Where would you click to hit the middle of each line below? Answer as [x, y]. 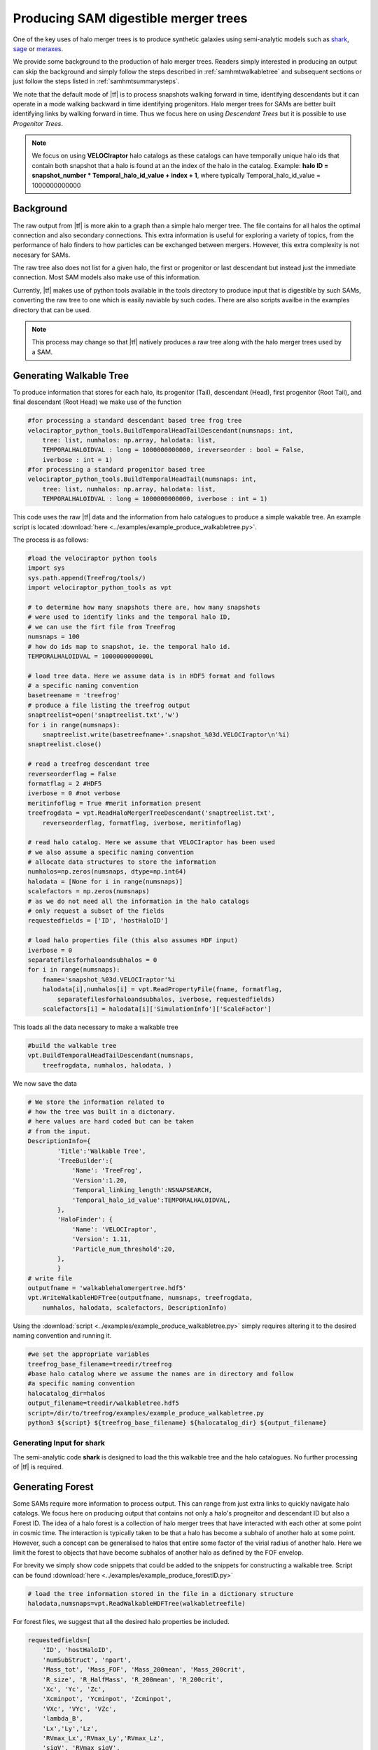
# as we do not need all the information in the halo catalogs [139, 901]
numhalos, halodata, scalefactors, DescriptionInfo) [135, 1308]
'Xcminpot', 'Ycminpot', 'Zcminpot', [107, 1699]
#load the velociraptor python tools [92, 558]
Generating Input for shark [59, 1443]
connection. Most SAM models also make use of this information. [107, 277]
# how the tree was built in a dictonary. [101, 1112]
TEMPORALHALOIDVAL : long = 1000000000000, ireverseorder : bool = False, [173, 450]
